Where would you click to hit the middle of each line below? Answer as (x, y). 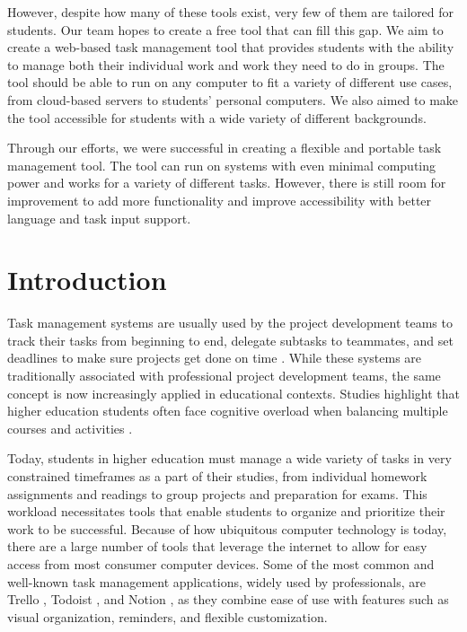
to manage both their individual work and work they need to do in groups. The (226, 64)
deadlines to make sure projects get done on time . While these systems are (215, 358)
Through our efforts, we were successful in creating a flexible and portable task (225, 148)
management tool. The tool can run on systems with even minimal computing (222, 165)
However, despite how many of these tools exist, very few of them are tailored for (231, 12)
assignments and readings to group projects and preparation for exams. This (217, 493)
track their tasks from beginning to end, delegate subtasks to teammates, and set (230, 340)
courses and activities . (70, 428)
